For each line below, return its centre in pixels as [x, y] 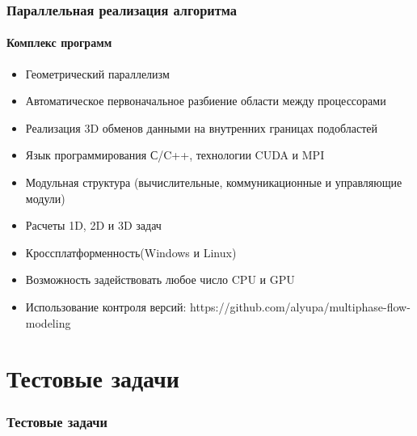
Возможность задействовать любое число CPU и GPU [160, 279]
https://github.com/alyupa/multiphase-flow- [300, 306]
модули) [45, 198]
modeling [48, 322]
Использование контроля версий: [106, 306]
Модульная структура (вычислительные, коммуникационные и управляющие [214, 182]
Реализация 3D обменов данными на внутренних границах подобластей [201, 127]
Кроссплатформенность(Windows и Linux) [131, 252]
